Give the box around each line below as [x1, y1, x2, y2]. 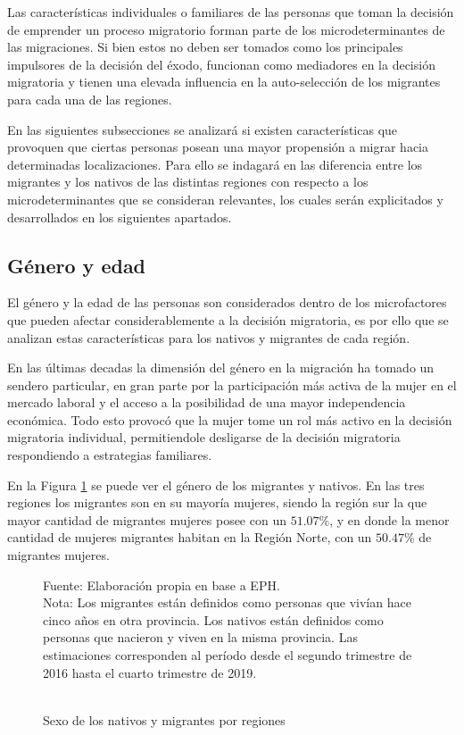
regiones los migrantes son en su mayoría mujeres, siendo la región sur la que [7, 493, 427, 512]
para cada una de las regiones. [7, 89, 172, 108]
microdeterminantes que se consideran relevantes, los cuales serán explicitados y [7, 189, 443, 208]
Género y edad [7, 251, 146, 279]
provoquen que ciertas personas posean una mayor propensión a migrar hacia [7, 138, 429, 156]
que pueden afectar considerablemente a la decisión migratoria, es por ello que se [7, 310, 449, 329]
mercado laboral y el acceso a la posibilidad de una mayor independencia [7, 393, 406, 412]
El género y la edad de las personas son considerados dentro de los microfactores [7, 293, 447, 312]
